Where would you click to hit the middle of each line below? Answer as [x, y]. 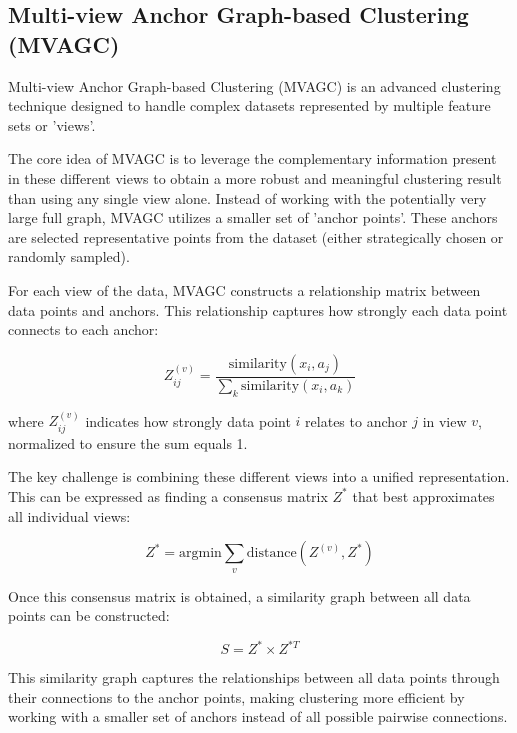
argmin [200, 553]
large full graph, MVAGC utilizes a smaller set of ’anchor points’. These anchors [253, 217]
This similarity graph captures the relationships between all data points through [254, 677]
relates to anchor [356, 420]
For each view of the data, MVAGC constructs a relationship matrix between [244, 289]
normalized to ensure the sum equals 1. [128, 442]
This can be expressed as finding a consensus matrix [168, 495]
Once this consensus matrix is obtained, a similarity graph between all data [239, 595]
